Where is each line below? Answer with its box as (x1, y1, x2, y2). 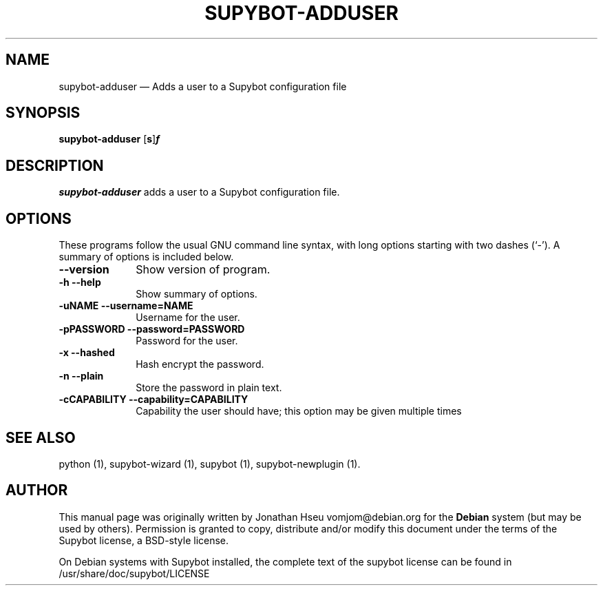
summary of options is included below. (59, 251, 234, 263)
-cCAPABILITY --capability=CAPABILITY (59, 393, 248, 406)
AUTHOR (6, 481, 68, 499)
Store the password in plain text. (136, 382, 282, 394)
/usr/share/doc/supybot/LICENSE (59, 567, 210, 579)
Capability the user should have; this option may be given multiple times (136, 405, 462, 417)
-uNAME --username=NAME (59, 300, 193, 312)
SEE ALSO (6, 428, 76, 446)
